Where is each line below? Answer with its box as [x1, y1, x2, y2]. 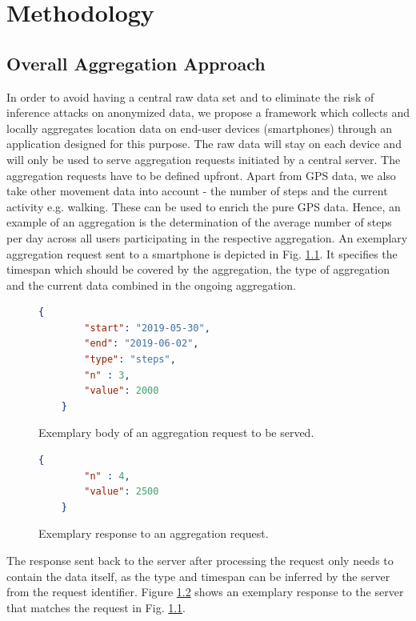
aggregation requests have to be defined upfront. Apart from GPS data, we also [6, 166, 396, 183]
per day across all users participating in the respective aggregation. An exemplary [6, 229, 408, 246]
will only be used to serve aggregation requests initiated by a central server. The [6, 150, 401, 167]
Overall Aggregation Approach [6, 50, 266, 75]
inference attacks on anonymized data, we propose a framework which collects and [6, 104, 410, 121]
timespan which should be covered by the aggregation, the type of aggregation [6, 261, 390, 278]
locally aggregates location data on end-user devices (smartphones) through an [6, 119, 392, 136]
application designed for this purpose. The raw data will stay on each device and [6, 135, 402, 152]
